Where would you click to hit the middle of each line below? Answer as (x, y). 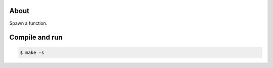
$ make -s (32, 52)
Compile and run (36, 38)
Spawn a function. (28, 23)
